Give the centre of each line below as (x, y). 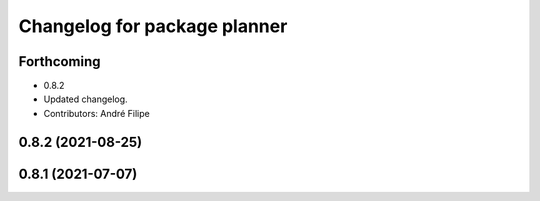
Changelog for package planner (153, 26)
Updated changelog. (86, 99)
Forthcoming (59, 61)
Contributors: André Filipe (96, 113)
